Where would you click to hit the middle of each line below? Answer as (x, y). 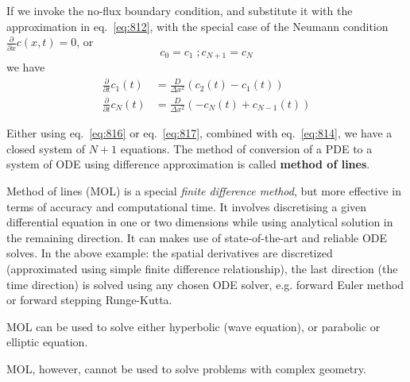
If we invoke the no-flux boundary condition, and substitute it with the (180, 10)
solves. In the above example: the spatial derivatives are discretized (170, 253)
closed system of (46, 148)
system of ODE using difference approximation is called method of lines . (188, 164)
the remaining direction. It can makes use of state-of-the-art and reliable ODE (197, 237)
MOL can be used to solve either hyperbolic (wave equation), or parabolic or (193, 326)
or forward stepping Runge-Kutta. (89, 300)
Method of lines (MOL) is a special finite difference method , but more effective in (204, 191)
